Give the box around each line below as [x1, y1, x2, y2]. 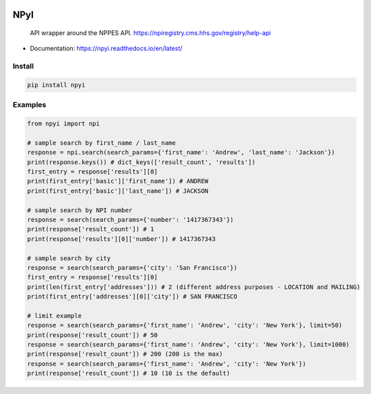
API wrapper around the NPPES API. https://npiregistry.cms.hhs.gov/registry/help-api [30, 29, 271, 37]
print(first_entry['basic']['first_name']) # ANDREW [27, 177, 209, 185]
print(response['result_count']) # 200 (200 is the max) [27, 350, 223, 358]
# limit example [27, 312, 82, 319]
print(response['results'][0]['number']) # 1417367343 [27, 235, 216, 243]
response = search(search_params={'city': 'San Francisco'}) [27, 264, 238, 271]
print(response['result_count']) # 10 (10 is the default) [27, 369, 230, 378]
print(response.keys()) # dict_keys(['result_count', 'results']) [27, 158, 256, 166]
